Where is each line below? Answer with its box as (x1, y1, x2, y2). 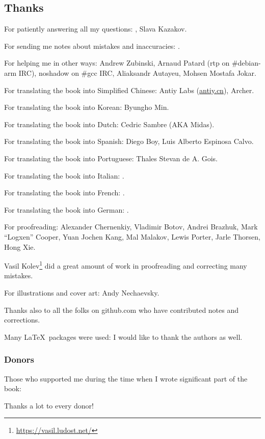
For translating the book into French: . (4, 187, 125, 198)
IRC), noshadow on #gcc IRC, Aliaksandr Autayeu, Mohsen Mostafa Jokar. (18, 67, 256, 78)
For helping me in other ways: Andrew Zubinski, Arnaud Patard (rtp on (4, 57, 230, 68)
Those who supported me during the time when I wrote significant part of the (4, 373, 248, 384)
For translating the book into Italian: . (4, 170, 124, 181)
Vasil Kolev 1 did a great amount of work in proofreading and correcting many (4, 259, 247, 271)
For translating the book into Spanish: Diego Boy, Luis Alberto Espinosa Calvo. (4, 136, 254, 147)
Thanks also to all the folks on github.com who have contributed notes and (4, 304, 239, 315)
